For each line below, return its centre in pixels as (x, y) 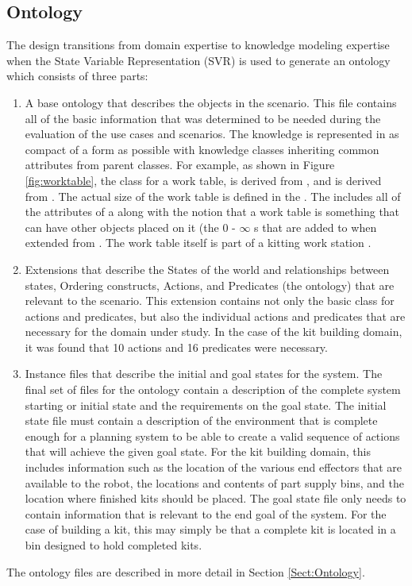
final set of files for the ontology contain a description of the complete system (213, 389)
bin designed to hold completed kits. (114, 545)
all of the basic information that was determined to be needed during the (203, 118)
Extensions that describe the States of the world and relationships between (207, 269)
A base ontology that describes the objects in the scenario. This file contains (211, 102)
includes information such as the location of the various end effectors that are (213, 467)
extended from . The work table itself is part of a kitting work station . (198, 243)
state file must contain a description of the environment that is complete (201, 420)
